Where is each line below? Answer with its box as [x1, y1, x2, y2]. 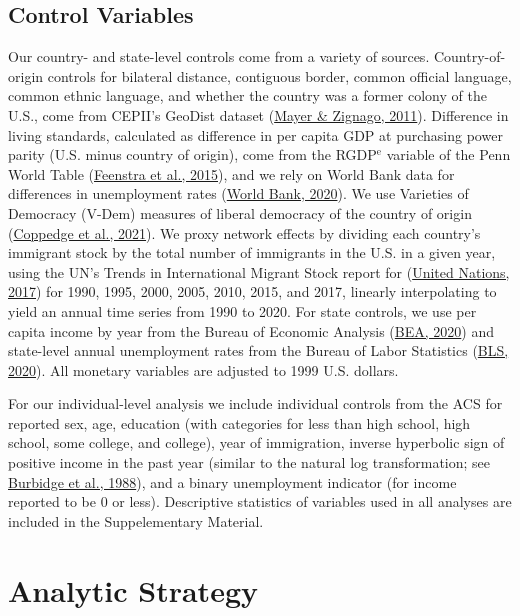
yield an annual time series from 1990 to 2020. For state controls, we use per [8, 300, 477, 321]
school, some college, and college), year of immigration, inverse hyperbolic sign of [8, 432, 505, 453]
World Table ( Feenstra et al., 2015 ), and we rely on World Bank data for [8, 163, 455, 184]
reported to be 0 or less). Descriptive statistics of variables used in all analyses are [8, 491, 512, 512]
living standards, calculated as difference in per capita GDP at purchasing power [8, 124, 503, 145]
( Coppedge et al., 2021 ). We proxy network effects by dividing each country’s [8, 222, 481, 243]
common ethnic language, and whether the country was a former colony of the [8, 85, 487, 106]
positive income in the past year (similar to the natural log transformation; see [8, 452, 491, 473]
